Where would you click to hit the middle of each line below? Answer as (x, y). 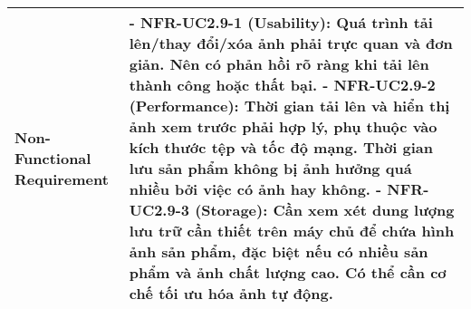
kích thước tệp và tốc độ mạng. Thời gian (281, 147)
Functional (53, 158)
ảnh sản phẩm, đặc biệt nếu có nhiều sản (279, 251)
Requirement (62, 179)
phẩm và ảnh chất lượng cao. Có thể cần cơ (288, 272)
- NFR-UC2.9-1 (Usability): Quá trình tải (281, 22)
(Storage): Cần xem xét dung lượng (325, 210)
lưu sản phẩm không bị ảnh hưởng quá (270, 168)
